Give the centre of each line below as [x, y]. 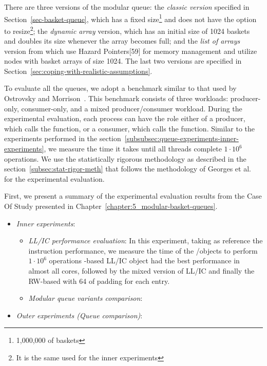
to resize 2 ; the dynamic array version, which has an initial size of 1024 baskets [127, 30]
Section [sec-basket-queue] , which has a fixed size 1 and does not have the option [130, 18]
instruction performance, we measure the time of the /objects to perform [143, 250]
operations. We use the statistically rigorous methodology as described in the [125, 158]
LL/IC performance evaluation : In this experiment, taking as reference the [146, 240]
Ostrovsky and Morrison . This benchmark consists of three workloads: [116, 98]
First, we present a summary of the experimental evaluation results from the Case [133, 196]
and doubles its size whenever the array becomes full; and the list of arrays [122, 41]
